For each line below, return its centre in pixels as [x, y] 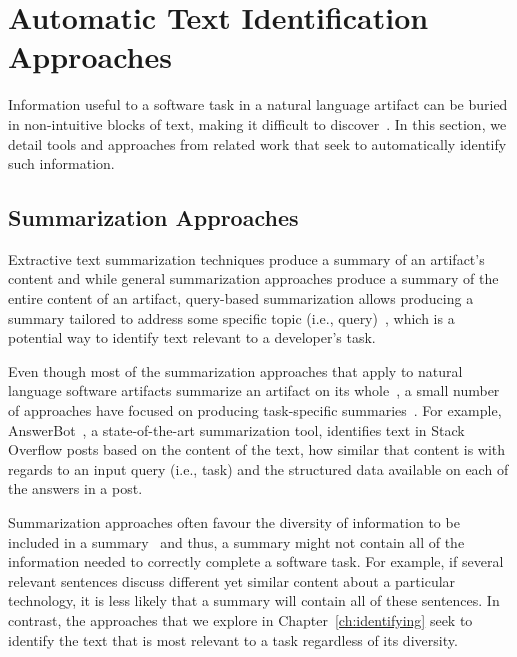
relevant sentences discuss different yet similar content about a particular [232, 580]
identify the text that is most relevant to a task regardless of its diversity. [233, 639]
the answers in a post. [75, 488]
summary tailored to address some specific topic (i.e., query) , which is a [231, 317]
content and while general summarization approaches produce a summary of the [253, 278]
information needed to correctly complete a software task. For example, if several [256, 561]
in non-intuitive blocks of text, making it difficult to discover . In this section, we [257, 123]
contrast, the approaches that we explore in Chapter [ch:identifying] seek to [240, 619]
